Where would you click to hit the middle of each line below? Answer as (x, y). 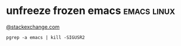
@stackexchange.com (33, 27)
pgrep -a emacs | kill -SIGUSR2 (45, 37)
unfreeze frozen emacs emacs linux (91, 11)
